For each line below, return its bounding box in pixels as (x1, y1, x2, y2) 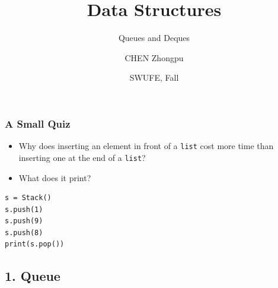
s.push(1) (5, 205, 43, 214)
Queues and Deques (118, 31, 190, 44)
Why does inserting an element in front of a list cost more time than (18, 140, 274, 152)
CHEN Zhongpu (124, 51, 184, 64)
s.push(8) (5, 228, 43, 237)
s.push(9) (5, 217, 43, 226)
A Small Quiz (5, 116, 71, 131)
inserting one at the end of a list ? (18, 151, 146, 163)
